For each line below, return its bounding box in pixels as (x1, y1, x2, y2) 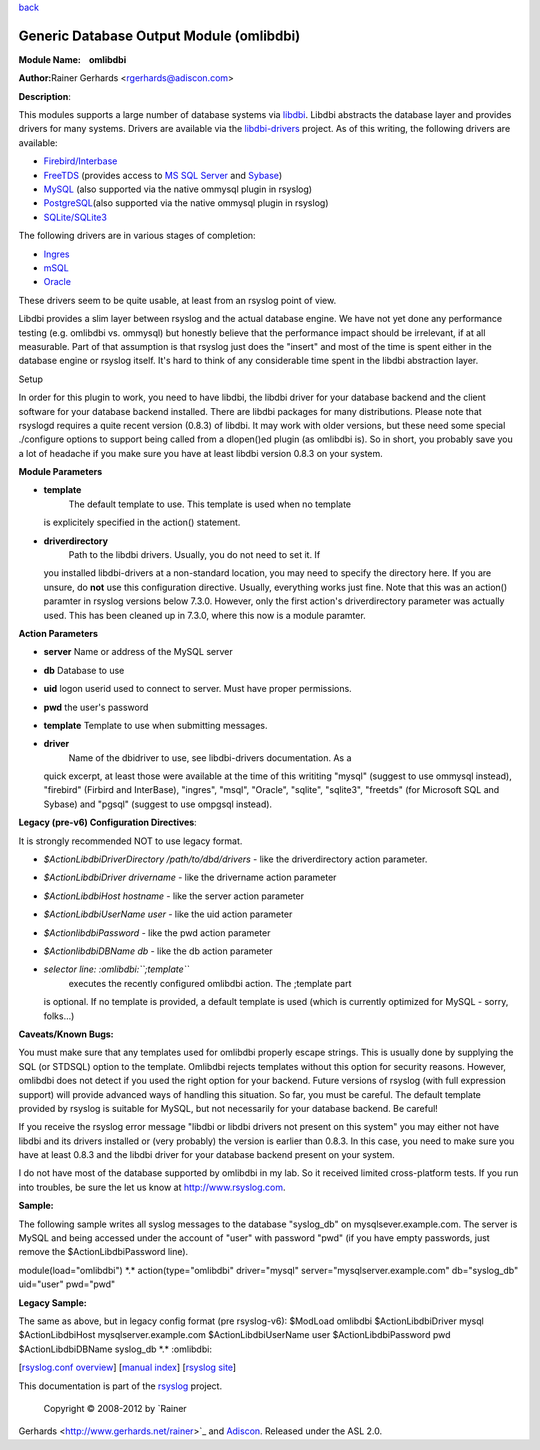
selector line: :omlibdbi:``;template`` (43, 963, 190, 975)
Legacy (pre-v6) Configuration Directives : (18, 816, 197, 829)
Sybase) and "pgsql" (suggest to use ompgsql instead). (43, 798, 273, 810)
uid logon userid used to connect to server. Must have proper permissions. (43, 683, 352, 695)
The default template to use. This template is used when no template (68, 498, 352, 510)
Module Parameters (18, 466, 103, 478)
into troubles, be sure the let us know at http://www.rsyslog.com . (18, 1181, 286, 1193)
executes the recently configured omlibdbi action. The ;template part (68, 977, 352, 989)
